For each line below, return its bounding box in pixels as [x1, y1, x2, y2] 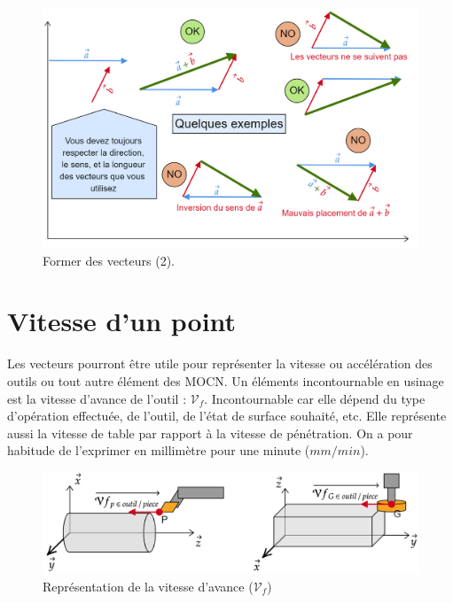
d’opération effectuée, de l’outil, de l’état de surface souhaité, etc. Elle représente [7, 406, 447, 425]
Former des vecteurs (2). [43, 251, 176, 269]
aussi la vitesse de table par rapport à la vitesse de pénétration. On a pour [7, 423, 413, 442]
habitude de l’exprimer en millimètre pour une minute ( [7, 441, 310, 460]
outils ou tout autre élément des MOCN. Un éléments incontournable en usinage [7, 371, 444, 390]
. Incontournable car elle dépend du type [204, 389, 426, 407]
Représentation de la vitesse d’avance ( [43, 576, 254, 595]
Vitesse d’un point [7, 303, 237, 339]
